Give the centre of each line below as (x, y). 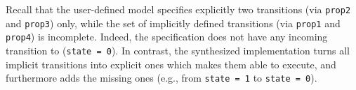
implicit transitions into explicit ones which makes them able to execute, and (171, 64)
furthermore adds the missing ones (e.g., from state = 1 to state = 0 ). (161, 78)
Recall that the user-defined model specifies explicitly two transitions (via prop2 (178, 9)
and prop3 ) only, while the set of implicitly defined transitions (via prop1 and (173, 23)
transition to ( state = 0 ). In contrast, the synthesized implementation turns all (178, 50)
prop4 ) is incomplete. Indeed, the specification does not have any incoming (167, 37)
